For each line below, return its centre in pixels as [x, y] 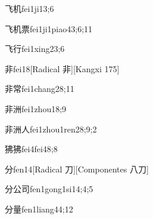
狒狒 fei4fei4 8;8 [31, 149]
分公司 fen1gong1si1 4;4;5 [49, 189]
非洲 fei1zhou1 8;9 [36, 108]
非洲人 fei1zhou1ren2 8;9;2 [51, 129]
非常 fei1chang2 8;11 [40, 89]
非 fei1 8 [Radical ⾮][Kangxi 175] [62, 68]
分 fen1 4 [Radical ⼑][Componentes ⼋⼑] [77, 169]
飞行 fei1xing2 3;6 [35, 49]
